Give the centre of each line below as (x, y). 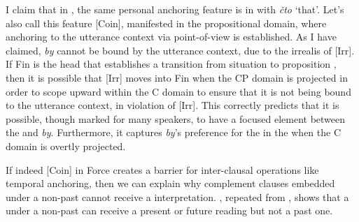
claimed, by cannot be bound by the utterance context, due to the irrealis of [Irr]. (180, 50)
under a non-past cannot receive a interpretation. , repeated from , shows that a (177, 197)
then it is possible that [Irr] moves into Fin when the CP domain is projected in (177, 77)
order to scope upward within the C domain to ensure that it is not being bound (178, 91)
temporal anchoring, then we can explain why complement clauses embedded (170, 183)
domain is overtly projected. (66, 146)
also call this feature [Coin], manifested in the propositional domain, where (166, 23)
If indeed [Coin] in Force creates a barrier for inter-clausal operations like (162, 169)
